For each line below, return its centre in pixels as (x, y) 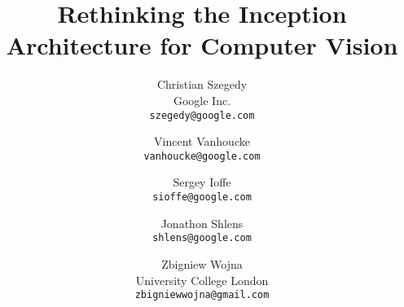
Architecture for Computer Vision (202, 45)
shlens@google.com (202, 238)
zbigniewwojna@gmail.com (202, 295)
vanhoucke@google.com (202, 156)
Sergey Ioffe (202, 182)
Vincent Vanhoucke (202, 141)
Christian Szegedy (202, 84)
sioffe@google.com (202, 197)
